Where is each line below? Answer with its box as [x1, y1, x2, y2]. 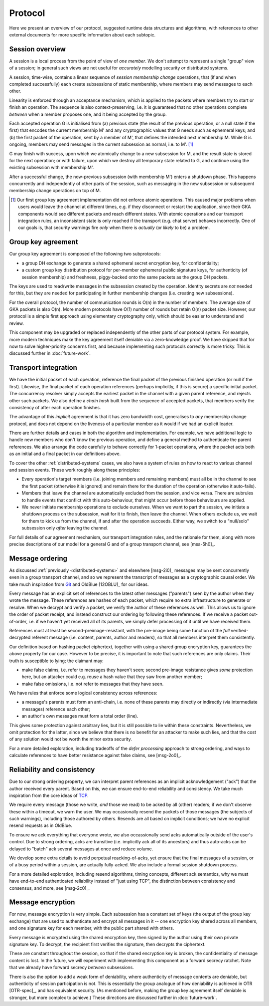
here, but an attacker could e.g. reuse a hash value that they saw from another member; [21, 674, 202, 680]
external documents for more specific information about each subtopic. [9, 31, 156, 37]
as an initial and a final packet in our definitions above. [9, 451, 121, 457]
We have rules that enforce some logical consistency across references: [9, 690, 157, 696]
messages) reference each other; [21, 706, 91, 712]
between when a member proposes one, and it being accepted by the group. [9, 111, 167, 117]
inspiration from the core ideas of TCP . [9, 792, 89, 798]
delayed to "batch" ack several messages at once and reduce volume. [9, 846, 153, 852]
